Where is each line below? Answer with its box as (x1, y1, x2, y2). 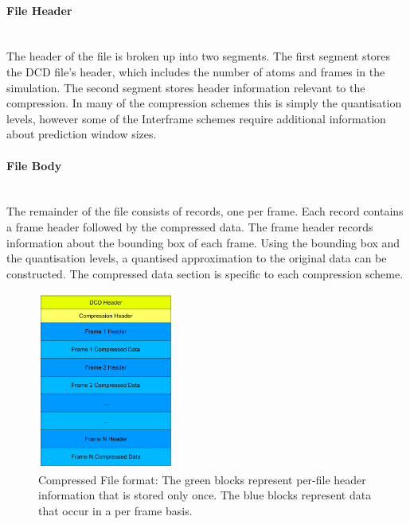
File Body (6, 157, 62, 173)
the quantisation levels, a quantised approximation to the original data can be (6, 250, 387, 266)
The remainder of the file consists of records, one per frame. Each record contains (6, 203, 404, 219)
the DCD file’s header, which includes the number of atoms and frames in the (6, 63, 385, 80)
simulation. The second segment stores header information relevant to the (6, 79, 365, 95)
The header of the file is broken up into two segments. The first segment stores (6, 48, 391, 64)
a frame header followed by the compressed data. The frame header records (6, 218, 373, 235)
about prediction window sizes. (6, 126, 157, 142)
